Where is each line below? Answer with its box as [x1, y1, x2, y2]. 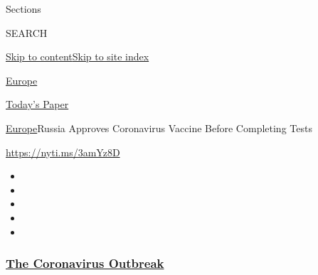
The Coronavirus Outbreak [6, 254, 164, 272]
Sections [6, 1, 41, 16]
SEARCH [6, 25, 48, 40]
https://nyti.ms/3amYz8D [6, 144, 120, 159]
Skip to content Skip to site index [6, 49, 149, 64]
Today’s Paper [6, 97, 69, 112]
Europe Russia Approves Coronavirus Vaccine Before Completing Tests [6, 120, 312, 135]
